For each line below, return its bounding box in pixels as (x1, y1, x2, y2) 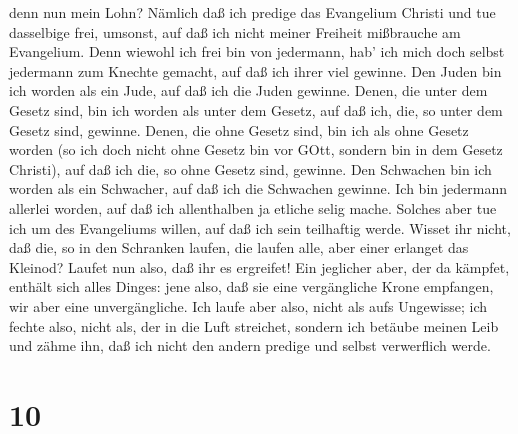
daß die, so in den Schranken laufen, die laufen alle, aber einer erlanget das (9, 237, 469, 258)
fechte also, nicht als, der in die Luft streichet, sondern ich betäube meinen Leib (9, 315, 499, 336)
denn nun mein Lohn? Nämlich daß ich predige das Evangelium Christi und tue (9, 2, 496, 22)
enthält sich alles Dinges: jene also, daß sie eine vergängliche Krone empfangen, (9, 276, 494, 297)
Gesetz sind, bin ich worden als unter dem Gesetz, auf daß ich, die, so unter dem (9, 99, 503, 120)
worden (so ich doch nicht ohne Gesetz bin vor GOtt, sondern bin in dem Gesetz (9, 139, 503, 160)
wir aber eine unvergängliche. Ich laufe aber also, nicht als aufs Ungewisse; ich (9, 295, 488, 316)
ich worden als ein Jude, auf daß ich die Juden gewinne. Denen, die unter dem (9, 80, 488, 101)
